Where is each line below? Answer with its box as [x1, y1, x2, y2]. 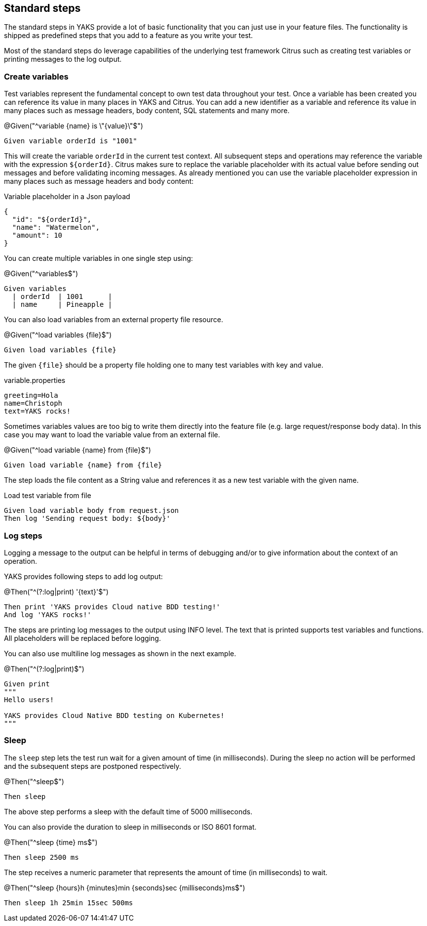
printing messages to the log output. [4, 55, 122, 64]
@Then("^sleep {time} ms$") [4, 838, 98, 846]
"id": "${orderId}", [12, 215, 92, 224]
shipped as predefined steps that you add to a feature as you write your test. [4, 31, 253, 40]
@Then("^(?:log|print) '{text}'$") [4, 587, 109, 596]
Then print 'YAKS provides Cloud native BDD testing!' [4, 602, 221, 611]
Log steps [4, 530, 42, 541]
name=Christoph [4, 399, 63, 408]
